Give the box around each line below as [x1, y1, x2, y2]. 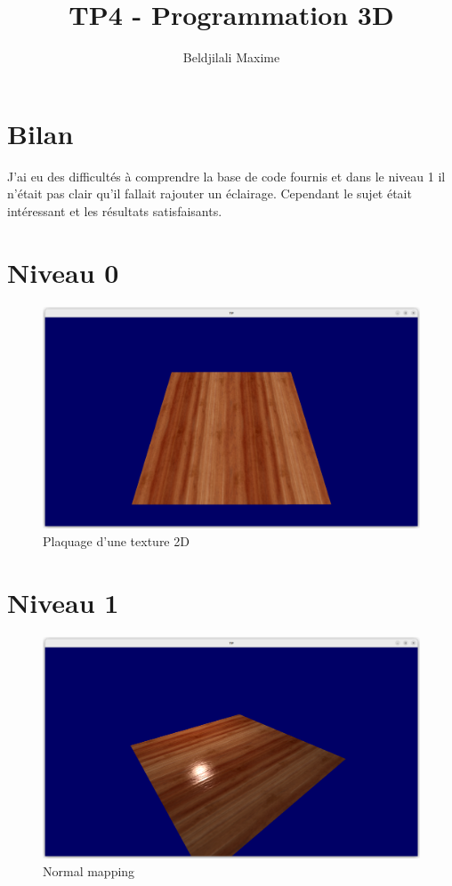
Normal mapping [43, 861, 135, 880]
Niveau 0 [7, 254, 119, 290]
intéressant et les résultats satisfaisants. [7, 201, 222, 220]
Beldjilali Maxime [182, 48, 280, 67]
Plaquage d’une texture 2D [43, 531, 190, 550]
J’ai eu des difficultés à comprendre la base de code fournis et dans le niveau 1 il [7, 166, 446, 185]
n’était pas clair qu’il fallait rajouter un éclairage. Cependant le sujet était [7, 184, 412, 203]
